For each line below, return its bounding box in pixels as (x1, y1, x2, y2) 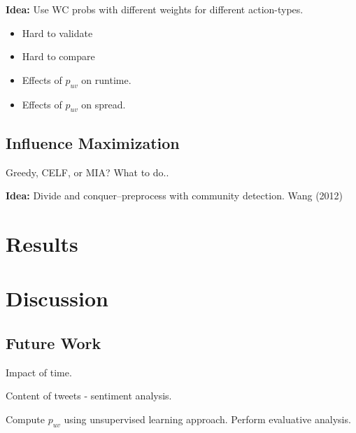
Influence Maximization (6, 132, 180, 153)
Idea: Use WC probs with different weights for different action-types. (6, 2, 304, 16)
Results (6, 229, 78, 257)
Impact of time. (6, 364, 72, 379)
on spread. (81, 97, 126, 111)
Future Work (6, 332, 101, 353)
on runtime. (81, 72, 131, 87)
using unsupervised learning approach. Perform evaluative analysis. (64, 411, 351, 426)
